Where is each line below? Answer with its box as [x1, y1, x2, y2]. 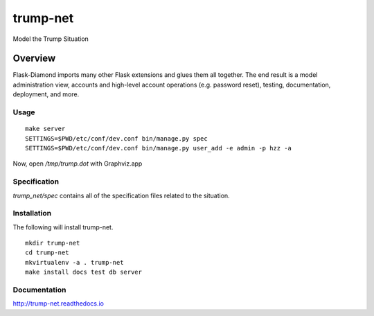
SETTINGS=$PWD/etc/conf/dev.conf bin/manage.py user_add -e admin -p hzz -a [25, 144, 292, 152]
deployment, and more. [12, 90, 80, 98]
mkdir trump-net [25, 239, 80, 247]
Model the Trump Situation [12, 35, 89, 43]
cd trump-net [25, 249, 69, 256]
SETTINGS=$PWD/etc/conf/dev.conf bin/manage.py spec [25, 134, 208, 142]
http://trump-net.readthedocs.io [12, 299, 104, 308]
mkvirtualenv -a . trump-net [25, 258, 124, 266]
